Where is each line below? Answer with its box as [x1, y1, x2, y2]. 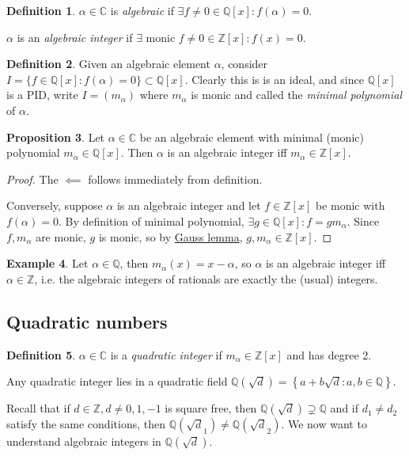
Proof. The [6, 170, 59, 187]
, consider [221, 55, 268, 72]
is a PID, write [6, 86, 78, 103]
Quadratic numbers [6, 309, 168, 333]
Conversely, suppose [6, 197, 103, 214]
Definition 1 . [6, 2, 76, 18]
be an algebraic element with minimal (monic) [139, 128, 364, 145]
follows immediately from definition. [88, 170, 263, 187]
